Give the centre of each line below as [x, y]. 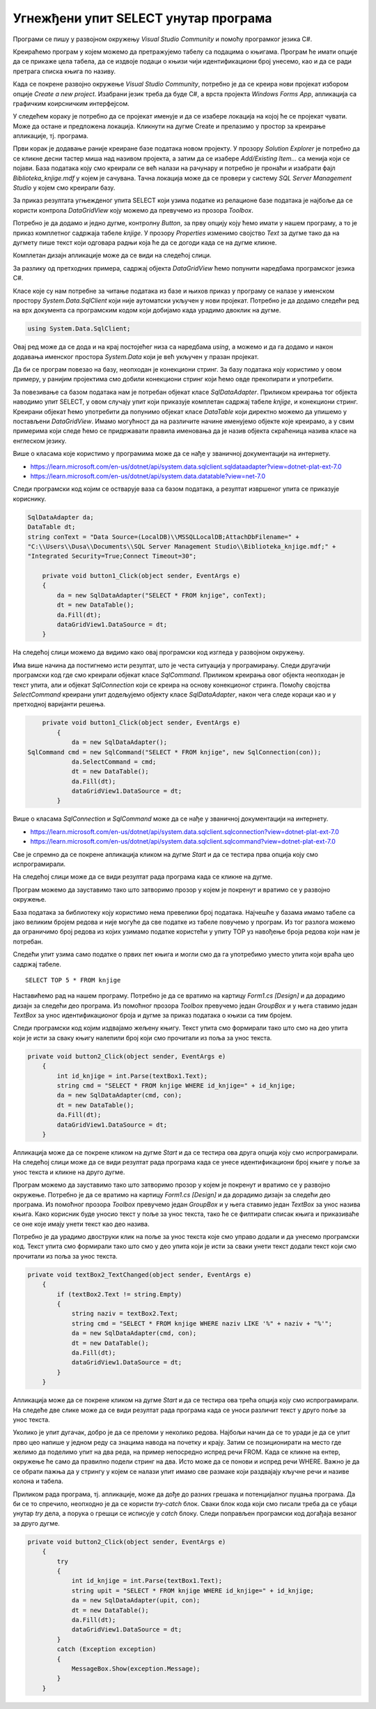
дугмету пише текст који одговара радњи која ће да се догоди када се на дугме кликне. [145, 242]
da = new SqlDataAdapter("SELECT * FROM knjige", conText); [162, 595]
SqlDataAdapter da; [61, 517]
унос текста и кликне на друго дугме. [69, 1172]
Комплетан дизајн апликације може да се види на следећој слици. [112, 255]
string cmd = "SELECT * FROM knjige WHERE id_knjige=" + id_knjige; [176, 1086]
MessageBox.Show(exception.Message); [136, 1669]
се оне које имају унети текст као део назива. [81, 1224]
